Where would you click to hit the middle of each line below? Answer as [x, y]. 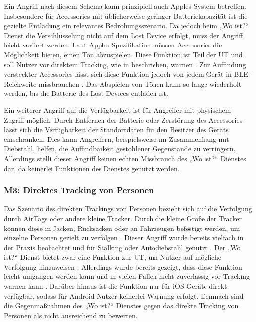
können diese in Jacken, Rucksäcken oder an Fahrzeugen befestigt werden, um [122, 228]
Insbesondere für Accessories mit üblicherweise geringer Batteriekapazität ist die [126, 16]
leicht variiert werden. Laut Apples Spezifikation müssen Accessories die [113, 45]
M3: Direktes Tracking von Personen [79, 190]
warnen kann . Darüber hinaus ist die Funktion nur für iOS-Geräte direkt [116, 286]
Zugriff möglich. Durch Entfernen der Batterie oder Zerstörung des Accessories [123, 119]
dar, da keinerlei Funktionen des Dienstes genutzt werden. [92, 168]
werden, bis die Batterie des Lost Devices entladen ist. [86, 93]
